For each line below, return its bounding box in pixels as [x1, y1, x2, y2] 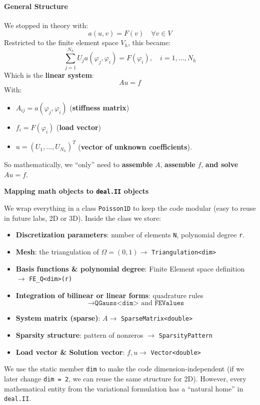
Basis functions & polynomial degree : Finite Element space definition [15, 263, 245, 274]
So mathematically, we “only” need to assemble [4, 159, 153, 170]
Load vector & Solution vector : [15, 346, 125, 357]
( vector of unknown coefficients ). [78, 141, 192, 152]
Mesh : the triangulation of [15, 246, 99, 256]
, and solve [201, 159, 238, 170]
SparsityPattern [158, 332, 213, 340]
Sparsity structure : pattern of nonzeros [15, 330, 143, 340]
